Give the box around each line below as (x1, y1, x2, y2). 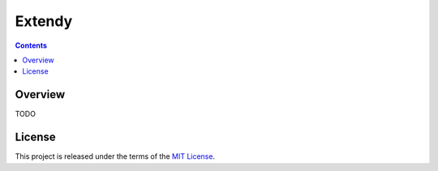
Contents (15, 41, 48, 50)
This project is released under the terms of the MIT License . (15, 152, 215, 161)
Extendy (15, 12, 73, 30)
